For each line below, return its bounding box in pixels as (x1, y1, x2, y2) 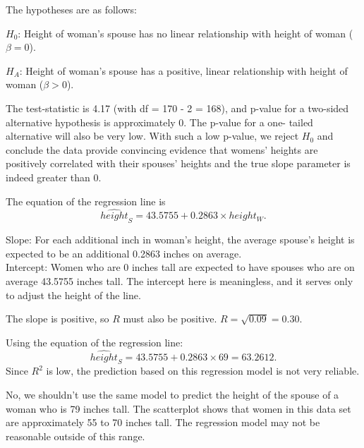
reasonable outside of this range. (6, 428, 145, 443)
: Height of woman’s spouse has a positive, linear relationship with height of (19, 63, 348, 78)
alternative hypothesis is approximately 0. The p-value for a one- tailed (6, 114, 313, 129)
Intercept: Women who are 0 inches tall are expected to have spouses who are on (6, 260, 355, 274)
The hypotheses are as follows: (6, 2, 137, 16)
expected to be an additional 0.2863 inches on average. (6, 246, 242, 260)
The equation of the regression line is (6, 193, 166, 208)
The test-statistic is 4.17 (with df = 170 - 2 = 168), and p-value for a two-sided (6, 100, 349, 115)
